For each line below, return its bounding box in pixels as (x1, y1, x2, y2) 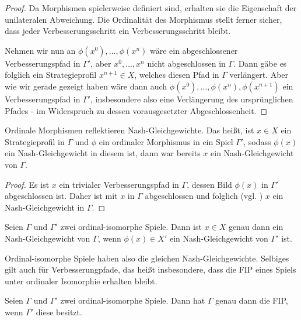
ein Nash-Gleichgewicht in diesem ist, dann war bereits (5, 147, 201, 159)
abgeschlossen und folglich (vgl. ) (145, 190, 263, 202)
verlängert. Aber (229, 68, 289, 81)
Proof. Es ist (5, 178, 50, 190)
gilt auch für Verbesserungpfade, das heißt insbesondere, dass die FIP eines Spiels (5, 263, 296, 276)
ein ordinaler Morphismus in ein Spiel (99, 135, 233, 147)
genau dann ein (228, 221, 283, 233)
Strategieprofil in (5, 135, 65, 147)
